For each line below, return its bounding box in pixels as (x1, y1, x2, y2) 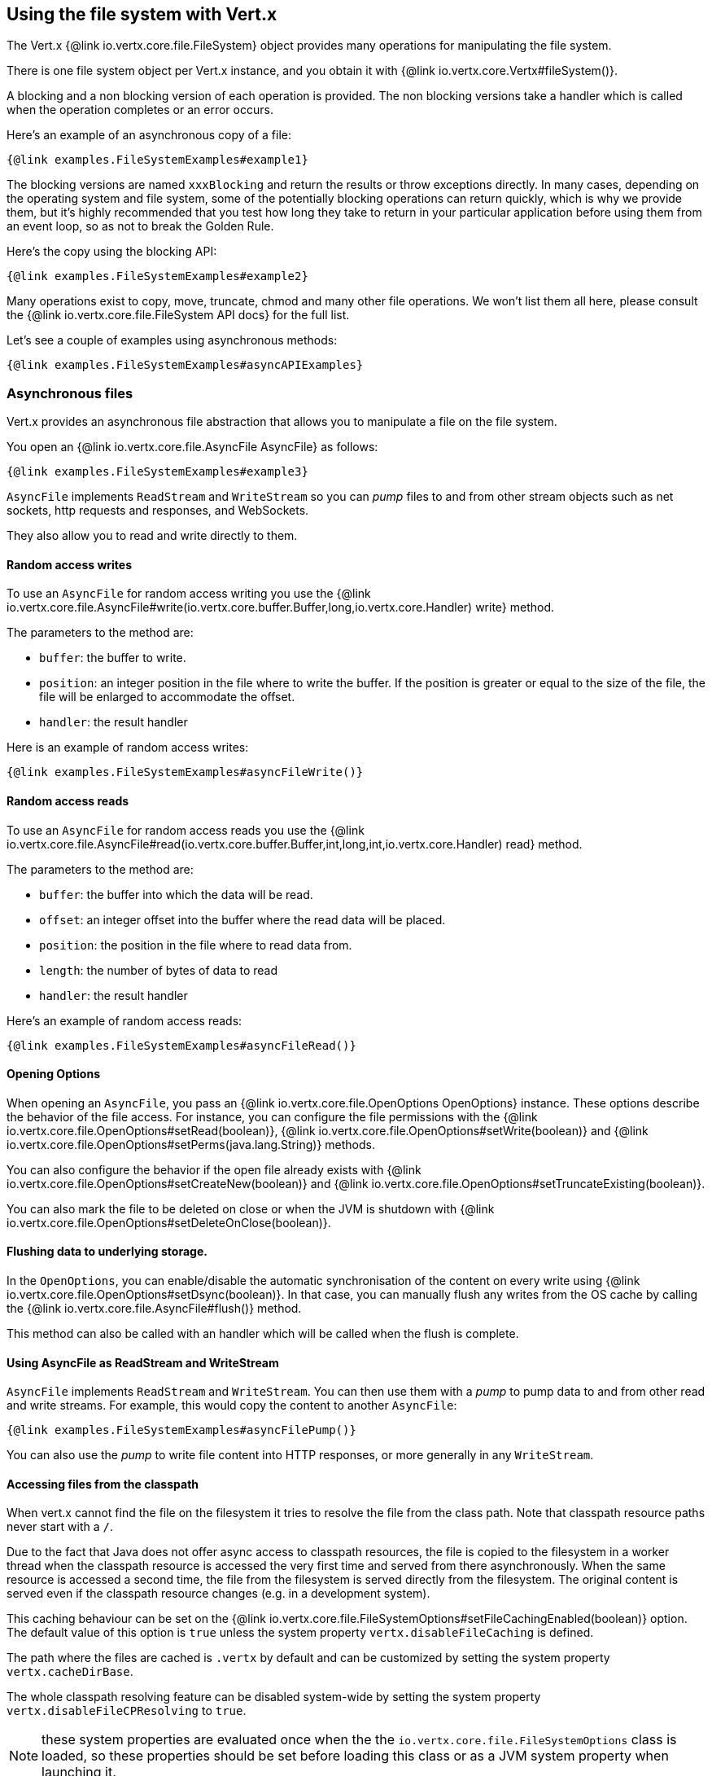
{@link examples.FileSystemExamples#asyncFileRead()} (7, 1038, 356, 1052)
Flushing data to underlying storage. (7, 1244, 207, 1259)
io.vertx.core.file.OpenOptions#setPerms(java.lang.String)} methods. (7, 1137, 375, 1151)
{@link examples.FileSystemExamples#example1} (7, 153, 308, 167)
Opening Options (7, 1067, 101, 1081)
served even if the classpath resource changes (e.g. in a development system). (7, 1586, 430, 1601)
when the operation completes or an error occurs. (7, 103, 273, 117)
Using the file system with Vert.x (7, 4, 277, 24)
